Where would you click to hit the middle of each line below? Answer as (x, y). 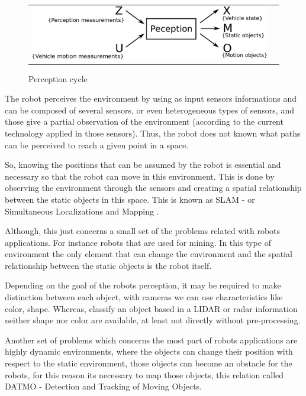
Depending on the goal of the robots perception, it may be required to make (143, 285)
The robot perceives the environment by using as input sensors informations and (151, 98)
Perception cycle (58, 78)
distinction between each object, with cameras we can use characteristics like (144, 297)
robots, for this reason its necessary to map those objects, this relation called (144, 374)
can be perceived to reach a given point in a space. (97, 145)
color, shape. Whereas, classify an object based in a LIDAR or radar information (151, 308)
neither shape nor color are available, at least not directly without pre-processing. (153, 320)
